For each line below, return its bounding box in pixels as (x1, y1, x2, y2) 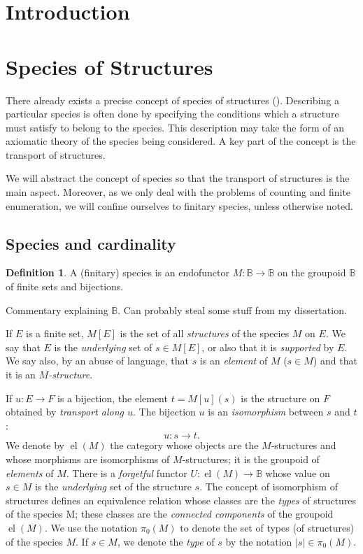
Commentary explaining (6, 302, 108, 317)
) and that (313, 353, 357, 368)
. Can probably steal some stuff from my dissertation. (118, 302, 347, 317)
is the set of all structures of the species (120, 326, 290, 341)
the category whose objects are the (110, 438, 259, 453)
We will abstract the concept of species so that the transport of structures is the (6, 171, 350, 185)
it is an (6, 367, 36, 382)
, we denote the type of (117, 534, 215, 548)
